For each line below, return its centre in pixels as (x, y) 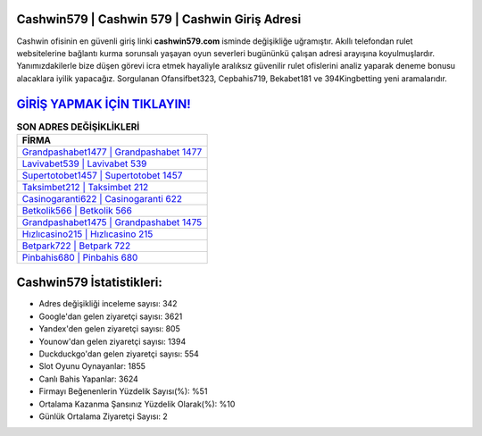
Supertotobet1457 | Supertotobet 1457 (102, 175)
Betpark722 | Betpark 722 (76, 246)
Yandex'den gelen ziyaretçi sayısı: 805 (109, 329)
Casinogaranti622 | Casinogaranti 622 (102, 198)
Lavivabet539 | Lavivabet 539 (84, 163)
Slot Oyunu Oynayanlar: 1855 (92, 366)
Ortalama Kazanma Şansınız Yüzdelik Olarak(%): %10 (137, 404)
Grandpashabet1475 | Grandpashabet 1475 (112, 222)
